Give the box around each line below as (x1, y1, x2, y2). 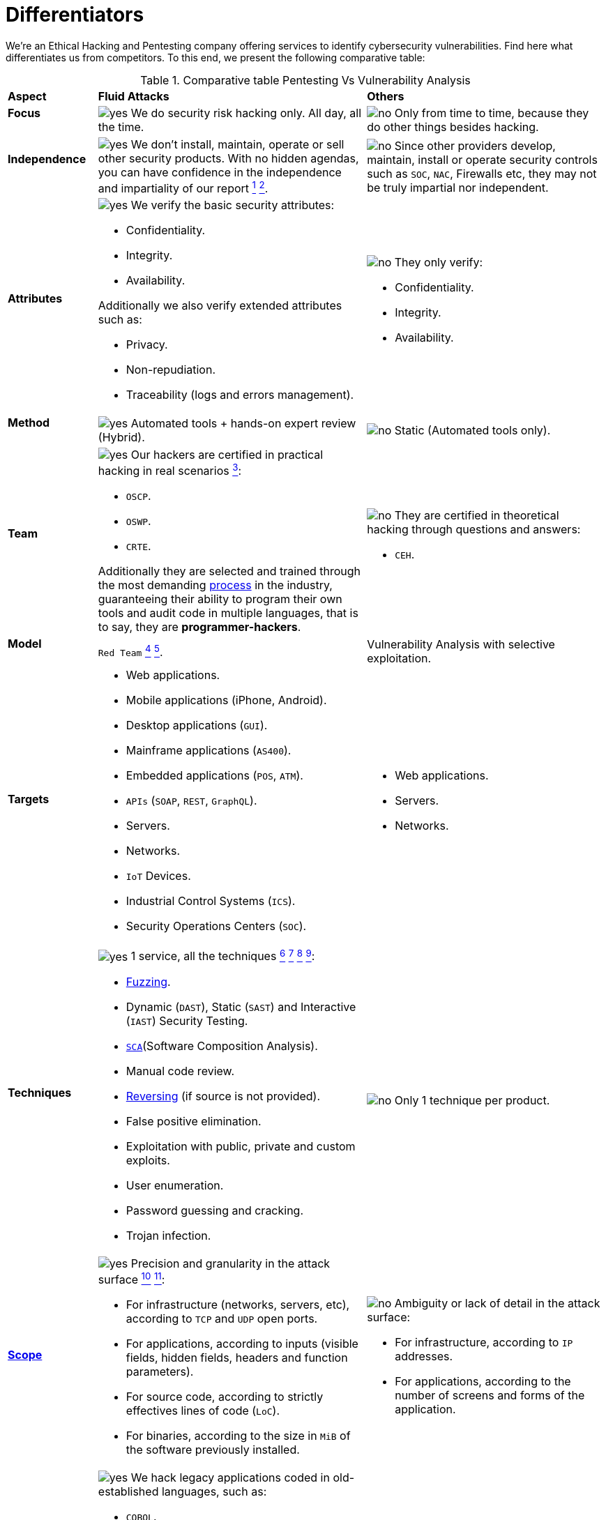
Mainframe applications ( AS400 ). (126, 743, 291, 758)
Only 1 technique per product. (394, 1093, 550, 1107)
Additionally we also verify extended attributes (98, 298, 342, 313)
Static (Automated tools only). (394, 423, 551, 437)
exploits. (126, 1153, 170, 1167)
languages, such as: (161, 1484, 267, 1498)
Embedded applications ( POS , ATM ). (126, 768, 303, 783)
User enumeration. (126, 1178, 224, 1192)
